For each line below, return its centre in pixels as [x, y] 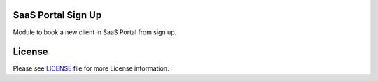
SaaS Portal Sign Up [57, 15]
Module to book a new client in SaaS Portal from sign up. [95, 32]
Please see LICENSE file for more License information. [91, 68]
